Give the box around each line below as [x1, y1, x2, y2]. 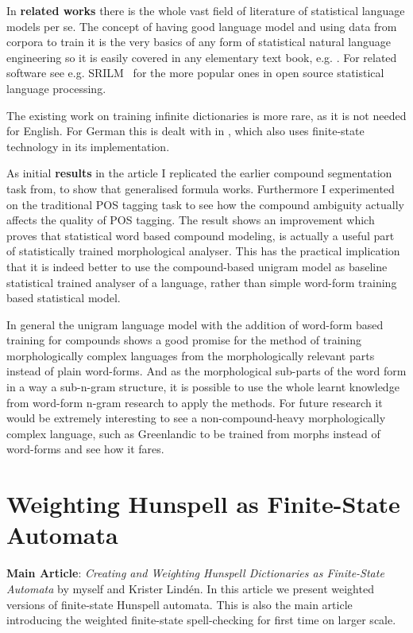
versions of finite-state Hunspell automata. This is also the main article [6, 596, 353, 612]
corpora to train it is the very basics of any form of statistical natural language [6, 33, 392, 50]
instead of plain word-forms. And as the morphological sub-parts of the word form [6, 363, 407, 379]
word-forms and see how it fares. [6, 441, 164, 457]
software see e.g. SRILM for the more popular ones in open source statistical [6, 64, 384, 81]
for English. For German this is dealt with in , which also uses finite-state [6, 122, 365, 139]
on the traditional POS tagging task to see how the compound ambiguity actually [6, 196, 404, 212]
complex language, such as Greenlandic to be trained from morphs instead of [6, 425, 380, 441]
